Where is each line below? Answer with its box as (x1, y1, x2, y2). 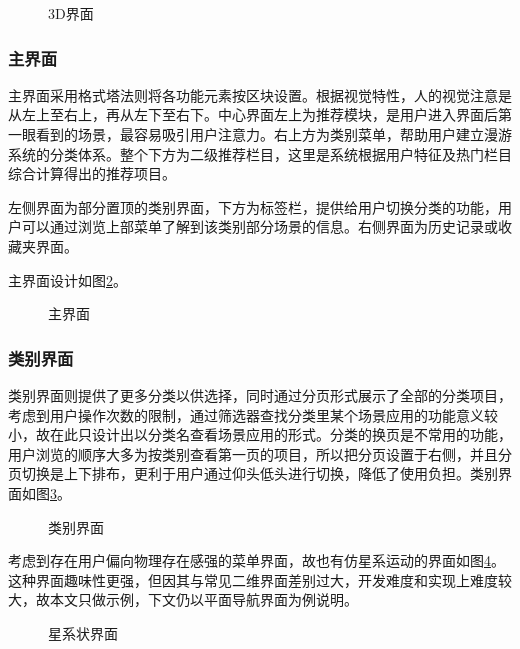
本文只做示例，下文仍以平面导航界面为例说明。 (49, 589, 358, 610)
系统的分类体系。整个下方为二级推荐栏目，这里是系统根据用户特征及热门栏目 (8, 143, 512, 164)
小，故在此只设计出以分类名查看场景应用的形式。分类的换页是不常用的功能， (8, 424, 512, 445)
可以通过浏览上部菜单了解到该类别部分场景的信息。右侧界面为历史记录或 (21, 216, 498, 237)
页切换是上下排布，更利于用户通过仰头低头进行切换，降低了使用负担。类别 (8, 463, 498, 484)
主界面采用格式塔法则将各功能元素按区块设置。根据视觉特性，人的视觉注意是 (8, 84, 512, 105)
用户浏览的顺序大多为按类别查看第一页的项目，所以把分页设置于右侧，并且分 (8, 443, 512, 464)
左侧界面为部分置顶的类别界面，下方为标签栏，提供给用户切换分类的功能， (8, 196, 498, 217)
